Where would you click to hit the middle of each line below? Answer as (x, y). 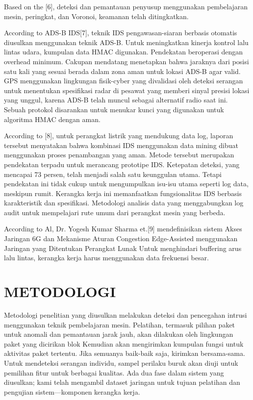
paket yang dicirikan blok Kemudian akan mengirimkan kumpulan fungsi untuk (124, 343)
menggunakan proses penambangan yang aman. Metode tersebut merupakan (119, 155)
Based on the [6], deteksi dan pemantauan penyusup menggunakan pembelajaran (126, 6)
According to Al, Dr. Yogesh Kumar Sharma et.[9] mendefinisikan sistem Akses (123, 229)
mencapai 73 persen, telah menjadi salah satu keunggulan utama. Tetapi (113, 174)
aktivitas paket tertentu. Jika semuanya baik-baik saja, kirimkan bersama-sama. (125, 353)
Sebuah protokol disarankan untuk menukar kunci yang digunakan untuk (114, 109)
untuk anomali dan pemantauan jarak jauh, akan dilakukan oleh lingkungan (119, 334)
